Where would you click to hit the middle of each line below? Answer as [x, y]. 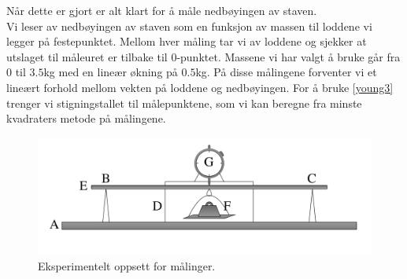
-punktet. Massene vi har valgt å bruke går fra [289, 56]
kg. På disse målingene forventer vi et [286, 72]
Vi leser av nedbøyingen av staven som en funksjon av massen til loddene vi [189, 26]
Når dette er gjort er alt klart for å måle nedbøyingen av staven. [162, 10]
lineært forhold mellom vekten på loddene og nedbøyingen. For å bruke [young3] [200, 87]
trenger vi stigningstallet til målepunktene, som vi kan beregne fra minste [184, 103]
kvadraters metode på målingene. [86, 118]
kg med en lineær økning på [111, 72]
